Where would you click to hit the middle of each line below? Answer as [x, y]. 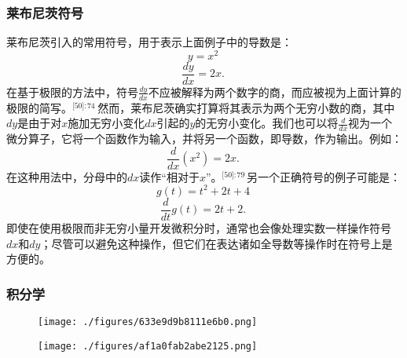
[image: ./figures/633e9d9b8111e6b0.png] [148, 322]
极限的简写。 [39, 107]
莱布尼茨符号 [45, 12]
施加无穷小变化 [106, 123]
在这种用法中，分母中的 [67, 176]
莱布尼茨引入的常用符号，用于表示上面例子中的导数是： [149, 42]
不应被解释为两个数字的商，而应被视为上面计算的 [275, 91]
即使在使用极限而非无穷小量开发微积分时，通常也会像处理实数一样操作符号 [199, 228]
